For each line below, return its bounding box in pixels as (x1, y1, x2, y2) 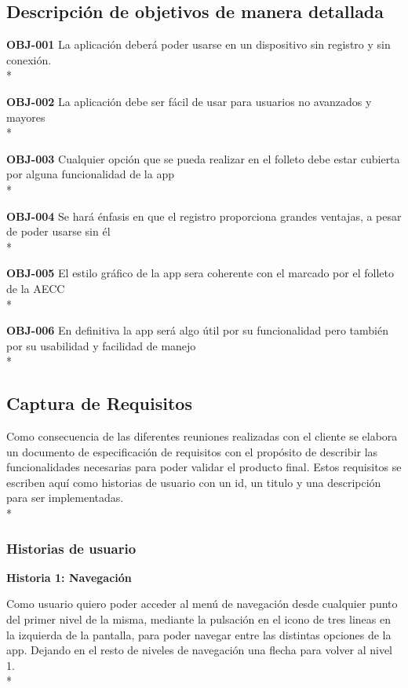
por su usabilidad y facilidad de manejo (6, 337, 196, 353)
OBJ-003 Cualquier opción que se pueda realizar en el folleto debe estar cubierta (6, 150, 400, 167)
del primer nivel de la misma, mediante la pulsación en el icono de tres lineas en (6, 611, 391, 628)
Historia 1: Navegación (6, 569, 132, 585)
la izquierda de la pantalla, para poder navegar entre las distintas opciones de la (6, 626, 392, 642)
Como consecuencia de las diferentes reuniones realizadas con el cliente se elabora (6, 428, 398, 445)
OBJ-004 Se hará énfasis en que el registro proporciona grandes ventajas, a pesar (6, 207, 402, 224)
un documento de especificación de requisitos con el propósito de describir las (6, 443, 378, 459)
